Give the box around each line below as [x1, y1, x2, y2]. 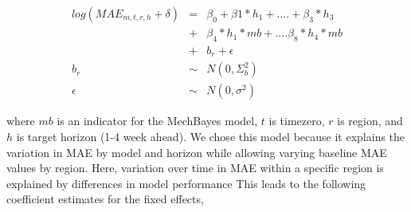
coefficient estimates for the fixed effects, [6, 190, 204, 207]
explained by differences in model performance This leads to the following [6, 175, 366, 191]
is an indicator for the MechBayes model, [57, 112, 258, 129]
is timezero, [268, 112, 325, 129]
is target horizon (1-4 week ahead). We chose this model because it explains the [16, 128, 405, 144]
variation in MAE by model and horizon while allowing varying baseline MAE [6, 143, 387, 160]
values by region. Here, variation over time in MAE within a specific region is [6, 159, 384, 176]
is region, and [337, 112, 403, 129]
